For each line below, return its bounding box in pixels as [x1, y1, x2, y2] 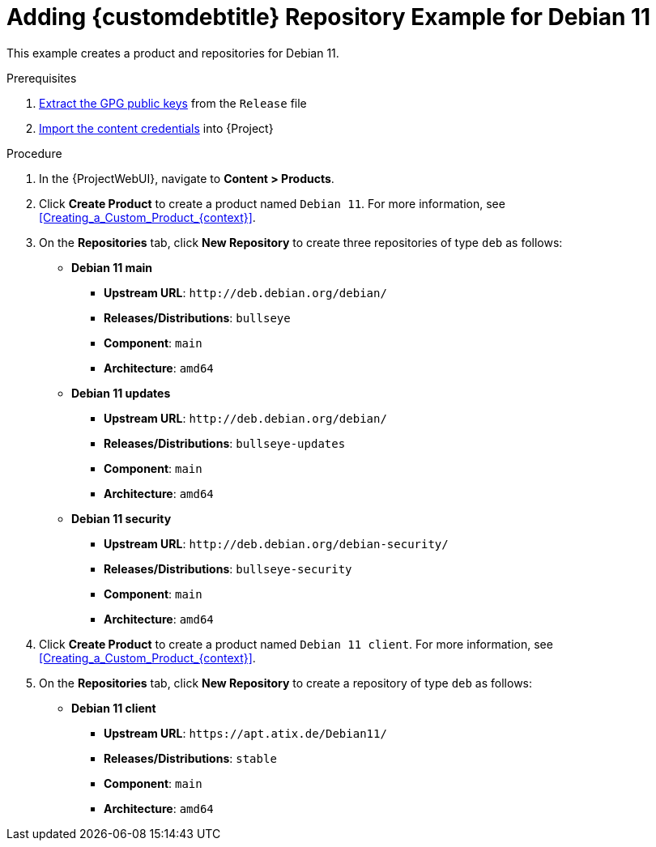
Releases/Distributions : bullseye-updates [104, 436, 346, 450]
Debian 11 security [71, 511, 172, 526]
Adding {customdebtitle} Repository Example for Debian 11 [6, 3, 651, 31]
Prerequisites [6, 70, 77, 85]
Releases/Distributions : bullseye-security [104, 561, 352, 576]
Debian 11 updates [71, 385, 171, 400]
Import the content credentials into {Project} [39, 121, 274, 135]
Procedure [6, 146, 62, 160]
